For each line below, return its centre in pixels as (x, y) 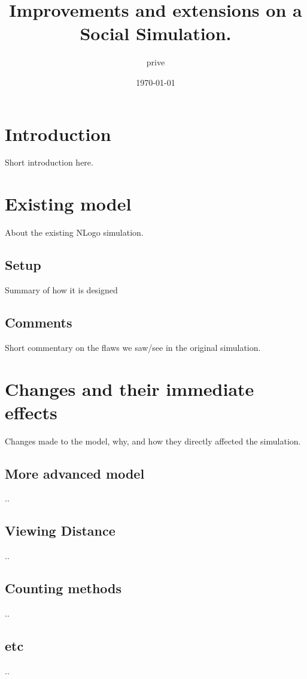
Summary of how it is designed (61, 289)
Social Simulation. (156, 33)
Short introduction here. (49, 162)
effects (31, 412)
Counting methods (63, 588)
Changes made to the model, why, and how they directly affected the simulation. (153, 441)
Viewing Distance (60, 531)
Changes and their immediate (130, 388)
